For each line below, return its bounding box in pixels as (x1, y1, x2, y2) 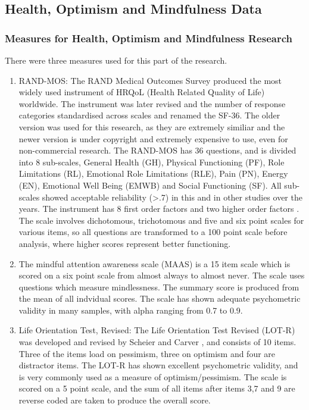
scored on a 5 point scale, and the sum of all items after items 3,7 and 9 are (18, 382, 295, 395)
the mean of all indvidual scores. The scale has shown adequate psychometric (18, 292, 301, 305)
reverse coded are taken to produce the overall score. (18, 394, 211, 406)
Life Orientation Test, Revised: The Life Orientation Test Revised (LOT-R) (18, 324, 295, 336)
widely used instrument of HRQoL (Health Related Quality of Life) (18, 86, 265, 98)
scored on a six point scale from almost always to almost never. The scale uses (18, 269, 305, 281)
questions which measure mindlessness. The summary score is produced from (18, 280, 299, 293)
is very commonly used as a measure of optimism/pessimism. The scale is (18, 370, 287, 383)
